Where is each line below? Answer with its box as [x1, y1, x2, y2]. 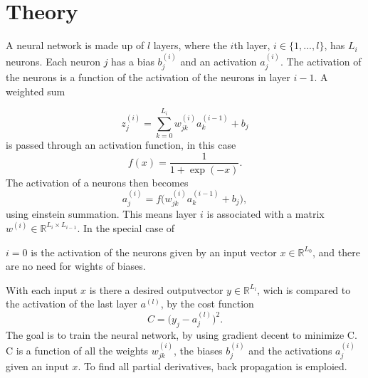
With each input [6, 282, 78, 297]
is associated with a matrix [206, 206, 325, 221]
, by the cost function [160, 296, 254, 311]
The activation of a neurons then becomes [6, 174, 189, 189]
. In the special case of [77, 220, 175, 235]
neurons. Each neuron [6, 53, 100, 68]
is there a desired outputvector [89, 282, 224, 297]
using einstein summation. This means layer [6, 206, 197, 221]
